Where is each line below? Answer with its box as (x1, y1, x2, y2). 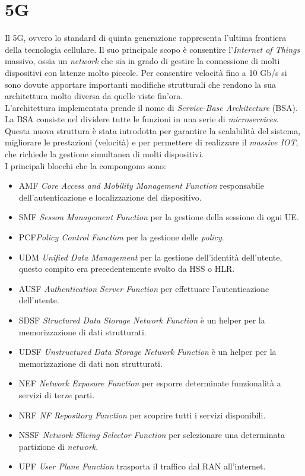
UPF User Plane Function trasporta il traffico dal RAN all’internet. (18, 460, 266, 472)
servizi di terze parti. (18, 388, 95, 401)
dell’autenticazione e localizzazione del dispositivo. (18, 191, 202, 203)
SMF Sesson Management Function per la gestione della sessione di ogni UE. (18, 211, 299, 223)
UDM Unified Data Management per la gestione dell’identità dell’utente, (18, 250, 282, 263)
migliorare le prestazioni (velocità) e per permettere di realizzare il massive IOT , (5, 136, 298, 148)
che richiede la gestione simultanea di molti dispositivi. (5, 148, 204, 160)
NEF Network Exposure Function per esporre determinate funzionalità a (18, 377, 281, 389)
